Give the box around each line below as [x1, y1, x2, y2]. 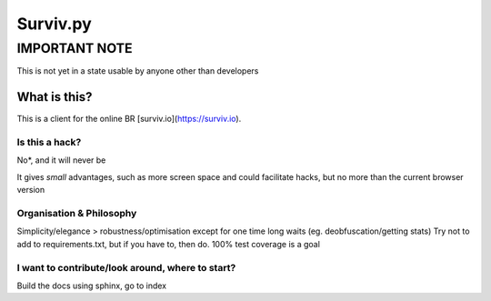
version [16, 185, 45, 196]
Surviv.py [16, 14, 93, 34]
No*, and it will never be [16, 155, 106, 166]
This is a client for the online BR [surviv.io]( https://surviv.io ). [16, 114, 242, 125]
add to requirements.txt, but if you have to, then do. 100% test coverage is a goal [16, 238, 320, 249]
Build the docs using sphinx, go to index [16, 280, 167, 291]
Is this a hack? [16, 136, 82, 149]
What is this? [16, 89, 93, 105]
